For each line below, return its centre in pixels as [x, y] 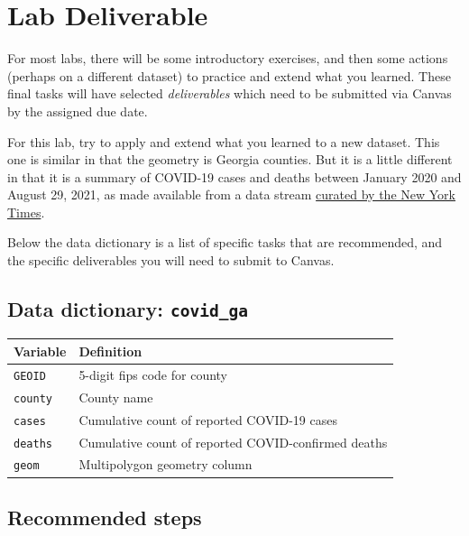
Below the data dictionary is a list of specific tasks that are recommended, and [225, 242]
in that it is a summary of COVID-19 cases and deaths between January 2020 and [234, 176]
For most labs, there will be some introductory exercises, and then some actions [228, 58]
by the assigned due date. [78, 111]
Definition [110, 351]
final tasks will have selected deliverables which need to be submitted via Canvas [230, 93]
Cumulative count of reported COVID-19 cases [208, 419]
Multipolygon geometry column [166, 464]
